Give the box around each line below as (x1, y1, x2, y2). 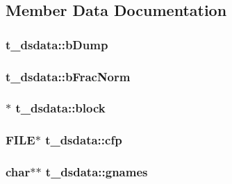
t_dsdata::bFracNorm (6, 67, 131, 85)
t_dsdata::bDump (6, 35, 108, 53)
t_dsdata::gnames (45, 163, 148, 181)
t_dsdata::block (15, 99, 106, 117)
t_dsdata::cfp (45, 131, 122, 149)
